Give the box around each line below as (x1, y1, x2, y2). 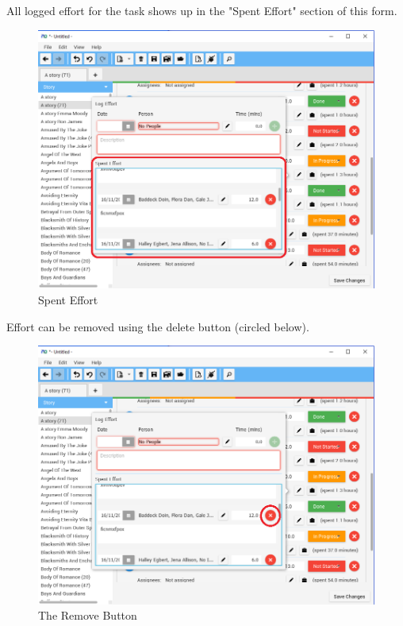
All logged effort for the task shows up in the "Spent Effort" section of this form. (6, 2, 397, 18)
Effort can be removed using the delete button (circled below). (6, 318, 309, 334)
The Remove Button (38, 607, 137, 624)
